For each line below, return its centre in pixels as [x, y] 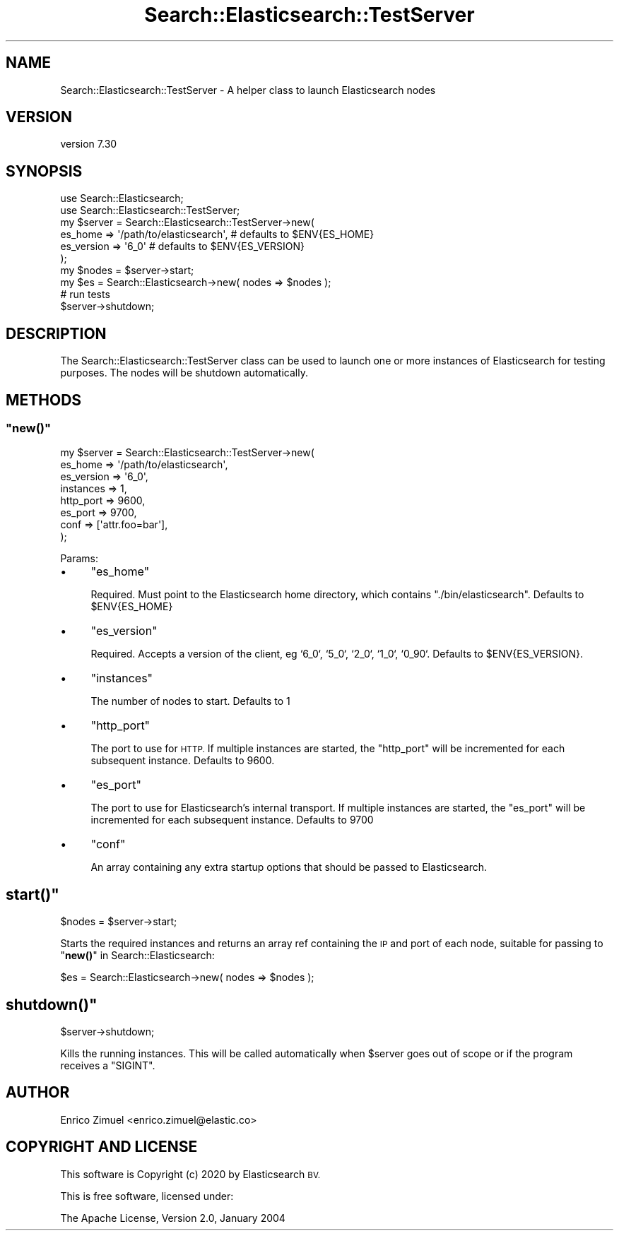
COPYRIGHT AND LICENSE [102, 1147]
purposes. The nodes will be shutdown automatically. [184, 373]
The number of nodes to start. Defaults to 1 [190, 701]
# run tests [85, 295]
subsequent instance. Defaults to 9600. [183, 761]
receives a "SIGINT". [108, 1066]
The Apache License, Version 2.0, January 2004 [173, 1218]
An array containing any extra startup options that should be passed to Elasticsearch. [289, 867]
